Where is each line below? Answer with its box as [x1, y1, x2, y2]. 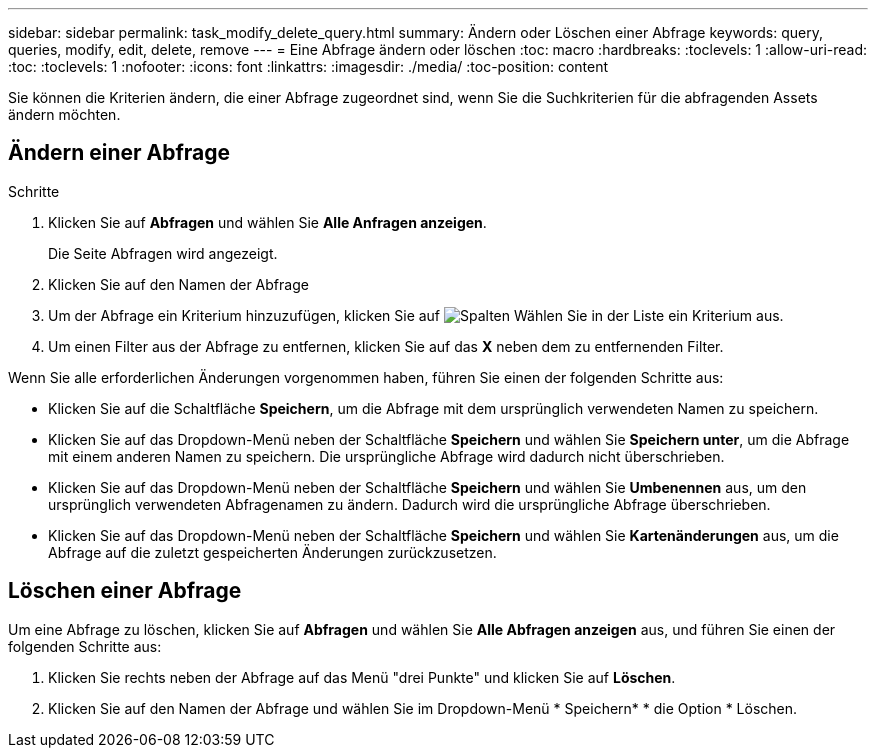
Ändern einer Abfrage [8, 140, 231, 166]
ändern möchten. [8, 106, 121, 123]
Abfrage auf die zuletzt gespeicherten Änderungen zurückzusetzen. [48, 543, 497, 561]
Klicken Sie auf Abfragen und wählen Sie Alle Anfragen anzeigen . [48, 213, 487, 231]
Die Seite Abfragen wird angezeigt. [48, 244, 278, 262]
